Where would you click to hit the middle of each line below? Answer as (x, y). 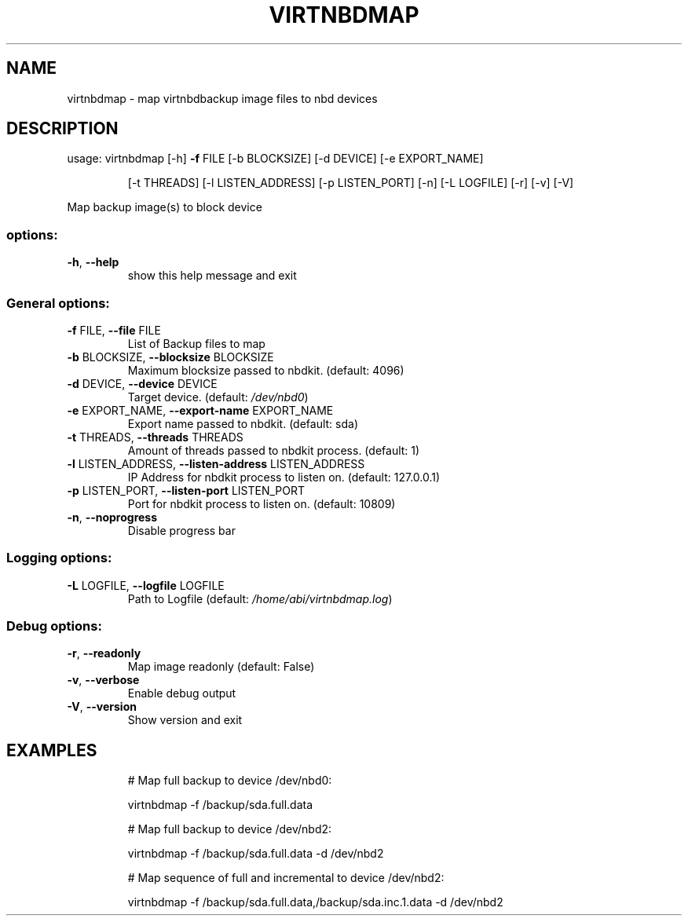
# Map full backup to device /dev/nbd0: (230, 781)
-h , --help (93, 262)
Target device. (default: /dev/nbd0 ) (218, 397)
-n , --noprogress (112, 517)
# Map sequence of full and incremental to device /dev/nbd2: (286, 878)
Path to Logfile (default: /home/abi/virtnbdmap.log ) (260, 598)
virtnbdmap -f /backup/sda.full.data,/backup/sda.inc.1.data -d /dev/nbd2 (315, 902)
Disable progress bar (181, 530)
